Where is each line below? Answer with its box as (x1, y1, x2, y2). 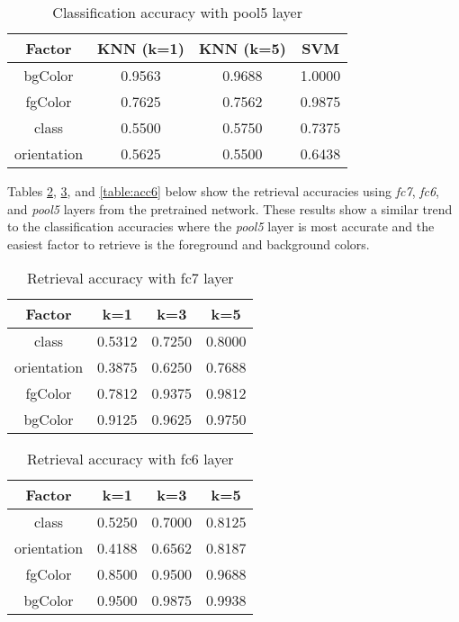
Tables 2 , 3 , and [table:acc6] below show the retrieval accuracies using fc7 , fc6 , (7, 182, 439, 200)
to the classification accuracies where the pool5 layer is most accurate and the (7, 217, 435, 236)
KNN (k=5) (198, 38, 286, 59)
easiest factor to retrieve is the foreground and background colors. (7, 234, 370, 253)
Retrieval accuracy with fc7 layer (26, 267, 234, 289)
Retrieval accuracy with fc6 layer (26, 448, 234, 470)
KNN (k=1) (97, 38, 184, 59)
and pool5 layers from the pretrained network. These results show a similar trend (7, 199, 453, 218)
